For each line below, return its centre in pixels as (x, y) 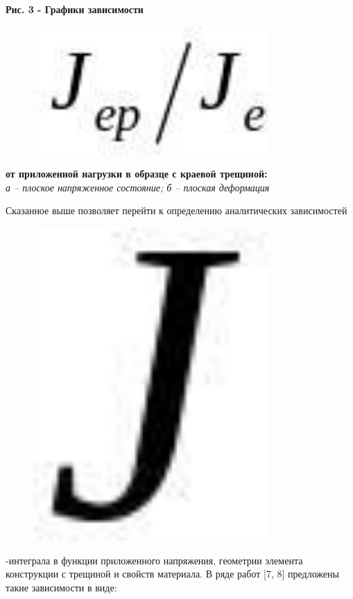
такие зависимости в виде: (61, 587)
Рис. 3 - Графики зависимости (75, 9)
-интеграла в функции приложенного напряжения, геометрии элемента (154, 560)
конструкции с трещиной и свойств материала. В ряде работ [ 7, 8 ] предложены (172, 574)
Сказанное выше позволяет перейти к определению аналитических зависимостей (176, 210)
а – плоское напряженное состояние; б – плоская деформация (138, 187)
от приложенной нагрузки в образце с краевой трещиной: (137, 174)
